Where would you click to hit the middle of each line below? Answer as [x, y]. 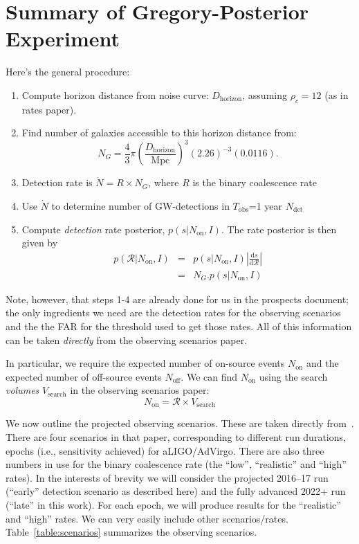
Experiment [63, 38]
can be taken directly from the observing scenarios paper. [127, 339]
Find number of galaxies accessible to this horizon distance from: [159, 133]
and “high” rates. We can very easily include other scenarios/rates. [147, 518]
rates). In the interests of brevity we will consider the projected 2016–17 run [167, 477]
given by [40, 243]
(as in [337, 94]
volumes [22, 390]
